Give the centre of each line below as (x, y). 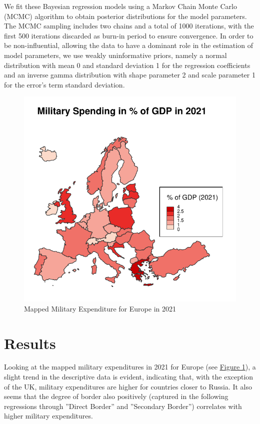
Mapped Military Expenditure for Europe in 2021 (100, 308)
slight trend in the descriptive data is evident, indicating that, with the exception (129, 377)
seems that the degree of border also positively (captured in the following (116, 396)
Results (30, 343)
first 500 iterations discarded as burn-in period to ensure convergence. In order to (129, 35)
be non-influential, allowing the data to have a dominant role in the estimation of (128, 45)
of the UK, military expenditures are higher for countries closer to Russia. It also (128, 386)
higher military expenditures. (48, 416)
